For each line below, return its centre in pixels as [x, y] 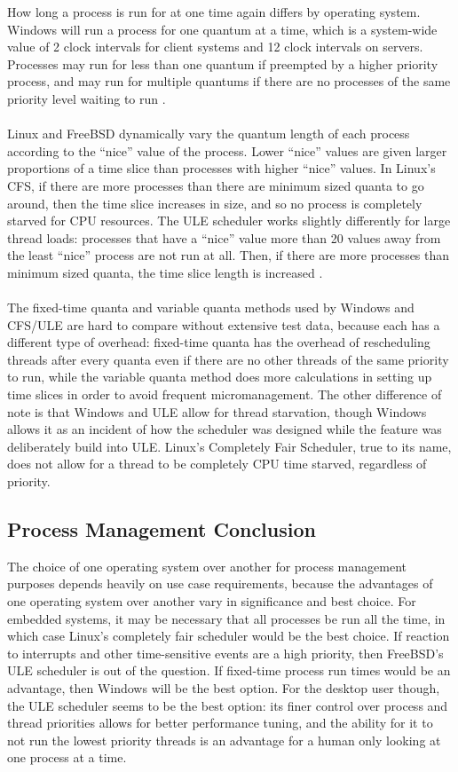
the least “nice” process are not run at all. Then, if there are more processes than [229, 255]
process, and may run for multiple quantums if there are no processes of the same [229, 81]
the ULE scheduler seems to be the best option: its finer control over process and [228, 705]
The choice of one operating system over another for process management [207, 566]
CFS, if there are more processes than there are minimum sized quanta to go [216, 185]
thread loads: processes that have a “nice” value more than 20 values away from [224, 237]
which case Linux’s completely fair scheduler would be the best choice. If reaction [229, 636]
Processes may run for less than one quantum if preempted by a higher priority [223, 63]
